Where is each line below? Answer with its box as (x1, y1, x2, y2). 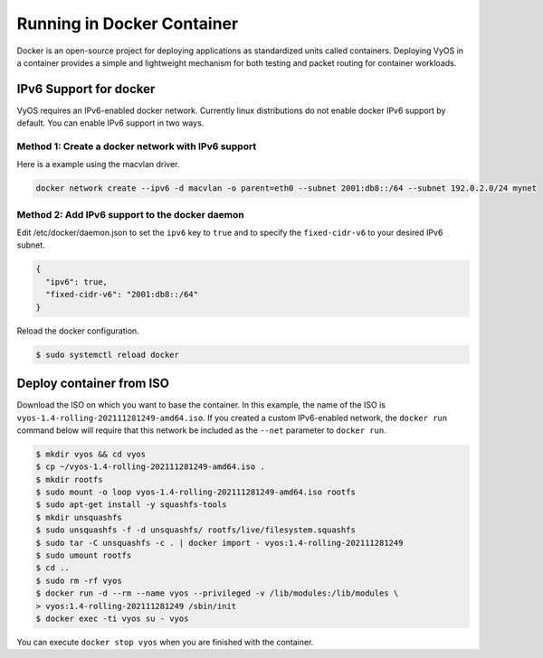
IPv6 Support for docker (16, 81, 156, 97)
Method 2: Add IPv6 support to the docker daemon (16, 208, 244, 221)
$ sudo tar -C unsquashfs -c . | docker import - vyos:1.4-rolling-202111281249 (35, 538, 404, 548)
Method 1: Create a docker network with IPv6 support (16, 140, 257, 153)
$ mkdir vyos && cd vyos (35, 448, 147, 459)
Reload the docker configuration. (16, 325, 139, 336)
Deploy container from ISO (16, 376, 170, 391)
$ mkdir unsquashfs (35, 512, 122, 522)
